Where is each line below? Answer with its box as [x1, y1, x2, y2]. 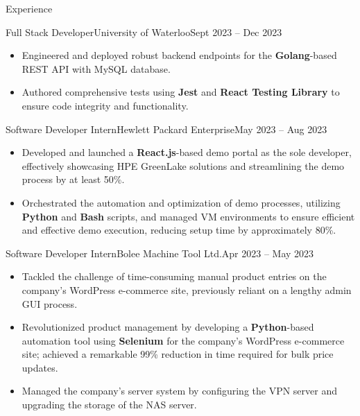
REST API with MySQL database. [22, 61, 171, 76]
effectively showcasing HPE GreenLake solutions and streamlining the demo [22, 158, 345, 173]
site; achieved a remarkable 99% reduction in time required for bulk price [22, 347, 334, 361]
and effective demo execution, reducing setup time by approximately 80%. [22, 223, 336, 237]
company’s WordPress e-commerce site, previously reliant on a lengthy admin [22, 282, 352, 297]
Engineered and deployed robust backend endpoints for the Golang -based [22, 48, 337, 62]
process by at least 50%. [22, 172, 125, 187]
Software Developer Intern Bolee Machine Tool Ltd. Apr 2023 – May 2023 [6, 245, 314, 260]
